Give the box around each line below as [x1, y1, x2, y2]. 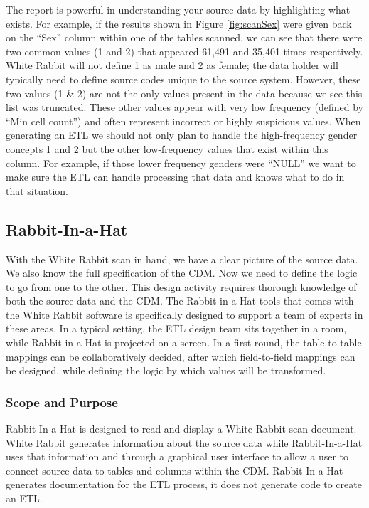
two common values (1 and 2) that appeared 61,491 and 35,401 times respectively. [6, 43, 363, 58]
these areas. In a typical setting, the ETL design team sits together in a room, [6, 321, 347, 336]
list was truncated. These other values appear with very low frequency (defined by [6, 100, 363, 115]
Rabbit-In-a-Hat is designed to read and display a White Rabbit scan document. [6, 421, 357, 436]
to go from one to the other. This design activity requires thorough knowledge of [6, 279, 357, 294]
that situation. [6, 183, 68, 198]
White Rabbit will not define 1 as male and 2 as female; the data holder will [6, 58, 338, 73]
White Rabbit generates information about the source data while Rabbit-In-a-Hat [6, 435, 363, 450]
